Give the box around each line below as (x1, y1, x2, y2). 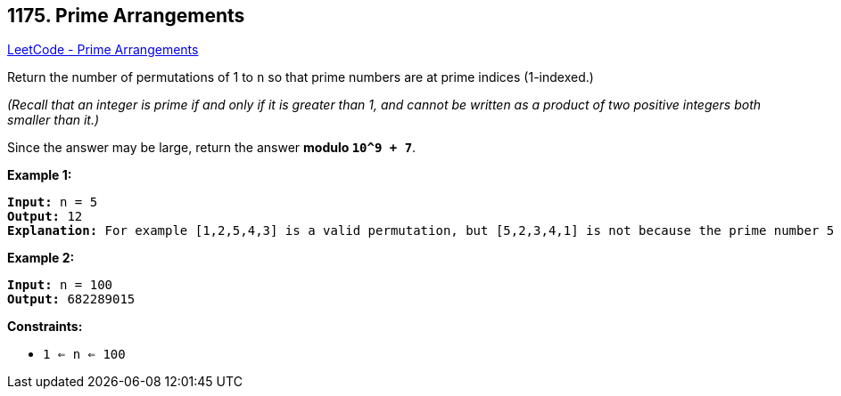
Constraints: (7, 319, 83, 335)
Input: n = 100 (7, 278, 113, 293)
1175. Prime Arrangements (7, 4, 245, 27)
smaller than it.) (7, 112, 100, 128)
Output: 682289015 (7, 292, 136, 307)
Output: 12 (7, 209, 83, 224)
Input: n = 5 (7, 195, 98, 210)
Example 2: (7, 250, 75, 266)
